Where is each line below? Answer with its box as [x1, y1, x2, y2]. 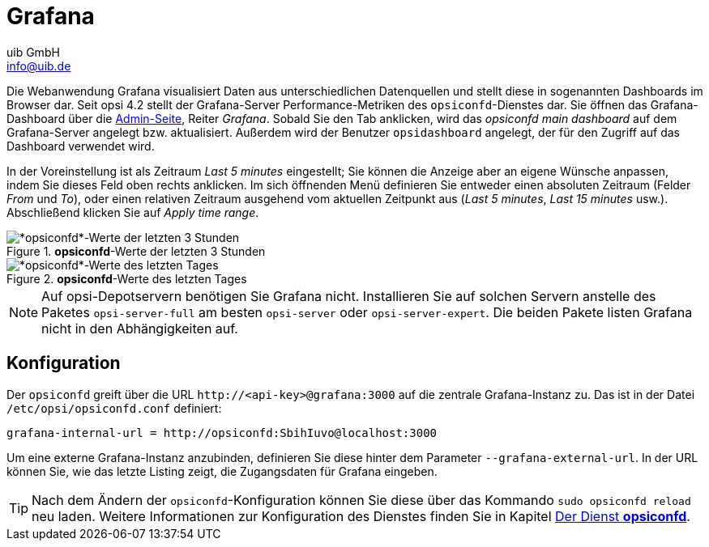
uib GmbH [6, 45, 60, 59]
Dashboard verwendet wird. [6, 138, 155, 153]
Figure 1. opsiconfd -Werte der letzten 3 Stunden [6, 244, 266, 258]
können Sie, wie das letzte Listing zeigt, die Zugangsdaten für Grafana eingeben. [6, 464, 438, 478]
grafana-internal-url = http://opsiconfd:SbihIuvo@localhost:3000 [6, 426, 438, 439]
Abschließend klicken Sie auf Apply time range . [6, 205, 259, 219]
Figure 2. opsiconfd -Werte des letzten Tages [6, 271, 247, 286]
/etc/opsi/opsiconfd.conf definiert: [6, 401, 222, 415]
